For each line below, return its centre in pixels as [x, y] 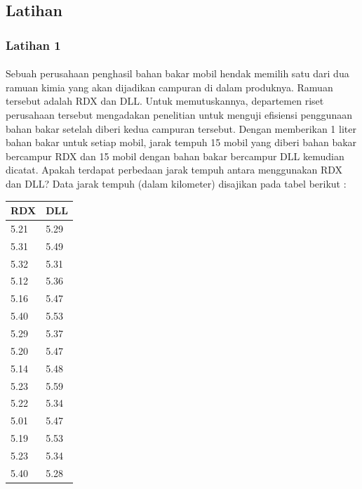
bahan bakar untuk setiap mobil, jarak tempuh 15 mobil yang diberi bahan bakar [181, 142]
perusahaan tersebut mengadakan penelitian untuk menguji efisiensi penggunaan [179, 115]
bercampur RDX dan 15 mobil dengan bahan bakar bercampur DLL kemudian [175, 156]
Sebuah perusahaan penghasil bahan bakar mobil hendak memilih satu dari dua [177, 73]
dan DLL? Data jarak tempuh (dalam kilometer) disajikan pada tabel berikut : [176, 183]
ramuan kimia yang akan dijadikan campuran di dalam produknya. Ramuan [169, 87]
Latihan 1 [33, 45]
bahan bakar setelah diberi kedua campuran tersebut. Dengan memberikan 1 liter [181, 128]
